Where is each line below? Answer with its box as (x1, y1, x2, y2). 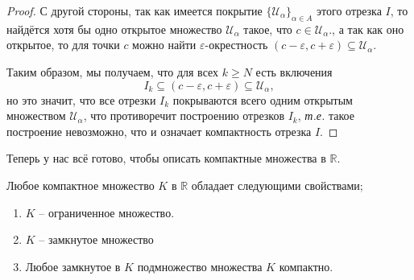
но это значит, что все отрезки (6, 91, 156, 108)
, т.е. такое (297, 107, 354, 124)
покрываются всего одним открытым (172, 91, 353, 108)
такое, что (243, 20, 292, 37)
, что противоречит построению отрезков (83, 107, 284, 124)
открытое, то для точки (6, 36, 120, 53)
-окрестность (205, 36, 268, 53)
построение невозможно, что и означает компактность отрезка (6, 122, 312, 139)
